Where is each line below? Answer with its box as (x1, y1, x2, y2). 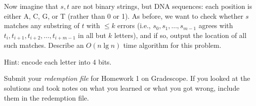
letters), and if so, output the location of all (114, 30, 247, 40)
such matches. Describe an (4, 40, 84, 50)
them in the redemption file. (4, 92, 89, 103)
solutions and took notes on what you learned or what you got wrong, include (4, 83, 240, 93)
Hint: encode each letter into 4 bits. (4, 56, 112, 67)
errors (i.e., (117, 20, 151, 31)
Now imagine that (4, 1, 58, 11)
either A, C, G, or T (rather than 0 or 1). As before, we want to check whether (4, 10, 244, 21)
